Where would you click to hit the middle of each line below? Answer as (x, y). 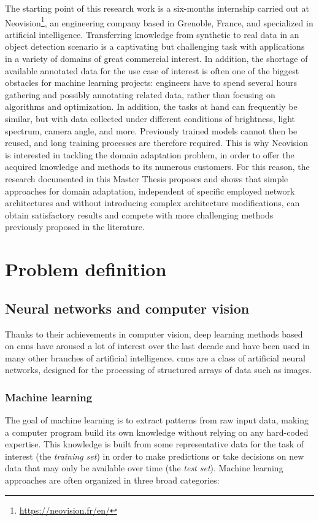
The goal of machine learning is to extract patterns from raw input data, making (157, 420)
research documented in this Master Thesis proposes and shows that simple (147, 178)
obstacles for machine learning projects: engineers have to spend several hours (151, 83)
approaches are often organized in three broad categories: (112, 480)
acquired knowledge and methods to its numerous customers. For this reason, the (157, 167)
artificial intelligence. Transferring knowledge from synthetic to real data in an (152, 34)
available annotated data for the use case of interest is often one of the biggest (152, 70)
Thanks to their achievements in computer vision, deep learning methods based (154, 334)
